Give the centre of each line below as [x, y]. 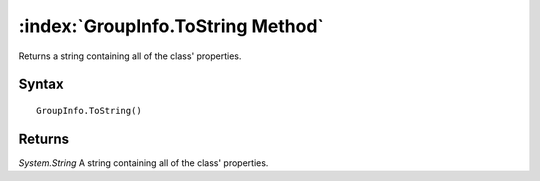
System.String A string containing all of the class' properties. [143, 162]
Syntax [41, 84]
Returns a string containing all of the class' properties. [130, 56]
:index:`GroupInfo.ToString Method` [171, 26]
